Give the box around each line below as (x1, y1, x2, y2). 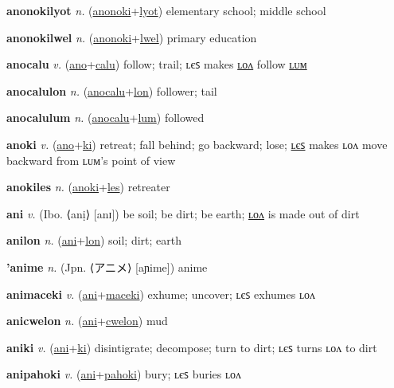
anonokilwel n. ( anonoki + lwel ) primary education (6, 29, 257, 45)
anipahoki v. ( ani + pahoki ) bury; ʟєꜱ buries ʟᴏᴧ (6, 366, 242, 382)
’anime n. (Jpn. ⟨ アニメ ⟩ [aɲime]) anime (6, 258, 208, 275)
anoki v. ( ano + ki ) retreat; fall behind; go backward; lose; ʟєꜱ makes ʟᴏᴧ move (6, 135, 388, 152)
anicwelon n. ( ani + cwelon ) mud (6, 312, 168, 329)
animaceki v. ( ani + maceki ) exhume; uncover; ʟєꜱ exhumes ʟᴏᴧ (6, 285, 315, 302)
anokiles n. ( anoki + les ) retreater (6, 178, 170, 195)
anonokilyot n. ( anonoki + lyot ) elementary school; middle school (6, 2, 326, 18)
